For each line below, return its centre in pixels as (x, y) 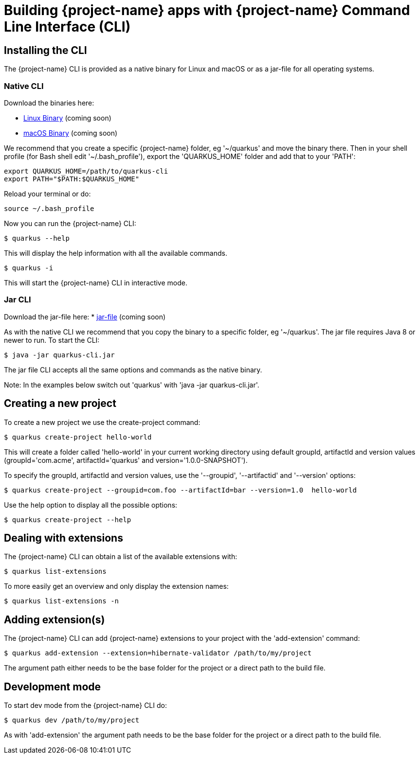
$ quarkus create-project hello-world (78, 437)
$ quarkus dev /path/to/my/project (72, 720)
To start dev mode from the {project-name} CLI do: (85, 705)
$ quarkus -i (29, 268)
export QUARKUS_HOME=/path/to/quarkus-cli (86, 171)
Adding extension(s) (55, 619)
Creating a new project (60, 404)
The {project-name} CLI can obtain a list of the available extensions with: (121, 557)
